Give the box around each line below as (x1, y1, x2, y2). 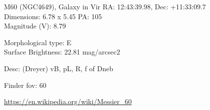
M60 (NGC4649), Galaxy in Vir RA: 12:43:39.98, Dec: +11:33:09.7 (4, 1, 206, 11)
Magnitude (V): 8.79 (4, 21, 66, 31)
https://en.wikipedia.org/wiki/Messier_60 (4, 96, 132, 107)
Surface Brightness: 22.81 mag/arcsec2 (4, 47, 121, 57)
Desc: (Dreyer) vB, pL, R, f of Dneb (4, 63, 114, 73)
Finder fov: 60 (4, 80, 46, 90)
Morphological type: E (4, 37, 72, 47)
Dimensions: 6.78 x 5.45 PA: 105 (4, 11, 102, 21)
